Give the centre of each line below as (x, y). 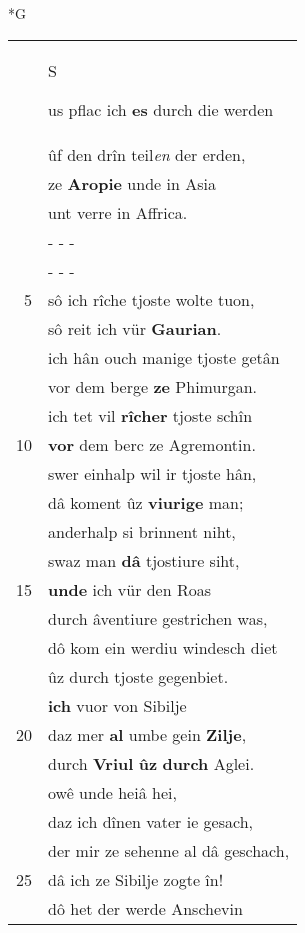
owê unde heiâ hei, (112, 792)
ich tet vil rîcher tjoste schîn (150, 415)
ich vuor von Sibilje (117, 705)
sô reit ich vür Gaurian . (135, 328)
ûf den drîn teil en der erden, (147, 154)
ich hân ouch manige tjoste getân (164, 357)
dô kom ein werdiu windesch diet (163, 647)
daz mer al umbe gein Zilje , (147, 734)
